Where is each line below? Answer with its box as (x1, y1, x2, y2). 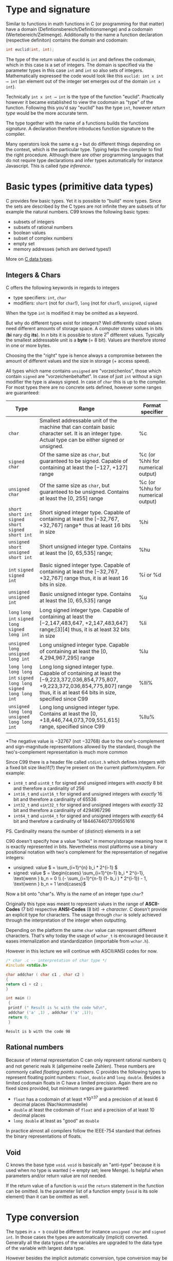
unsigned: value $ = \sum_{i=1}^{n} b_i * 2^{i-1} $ (13, 864, 118, 871)
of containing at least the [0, (40, 648, 108, 655)
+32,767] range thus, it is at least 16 (40, 574, 128, 582)
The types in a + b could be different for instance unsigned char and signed (6, 1228, 166, 1235)
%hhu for (139, 485, 161, 492)
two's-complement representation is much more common (6, 749, 128, 755)
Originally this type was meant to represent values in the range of (6, 901, 144, 907)
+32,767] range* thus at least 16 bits (40, 522, 131, 529)
